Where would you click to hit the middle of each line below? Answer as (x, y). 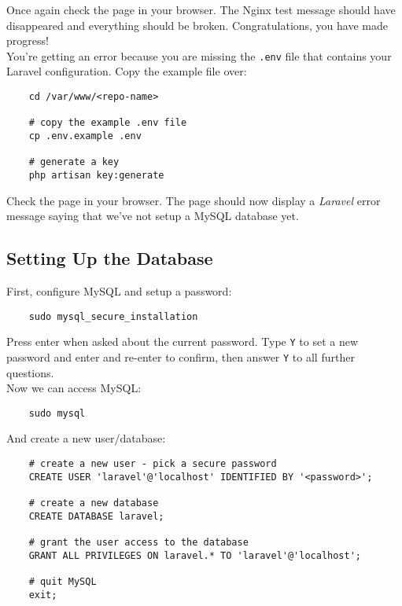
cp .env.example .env (85, 136)
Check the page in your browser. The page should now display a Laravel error (194, 200)
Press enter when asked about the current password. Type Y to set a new (183, 342)
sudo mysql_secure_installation (113, 316)
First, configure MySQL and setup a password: (119, 291)
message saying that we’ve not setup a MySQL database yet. (153, 216)
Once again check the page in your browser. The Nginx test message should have (201, 9)
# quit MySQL (63, 581)
